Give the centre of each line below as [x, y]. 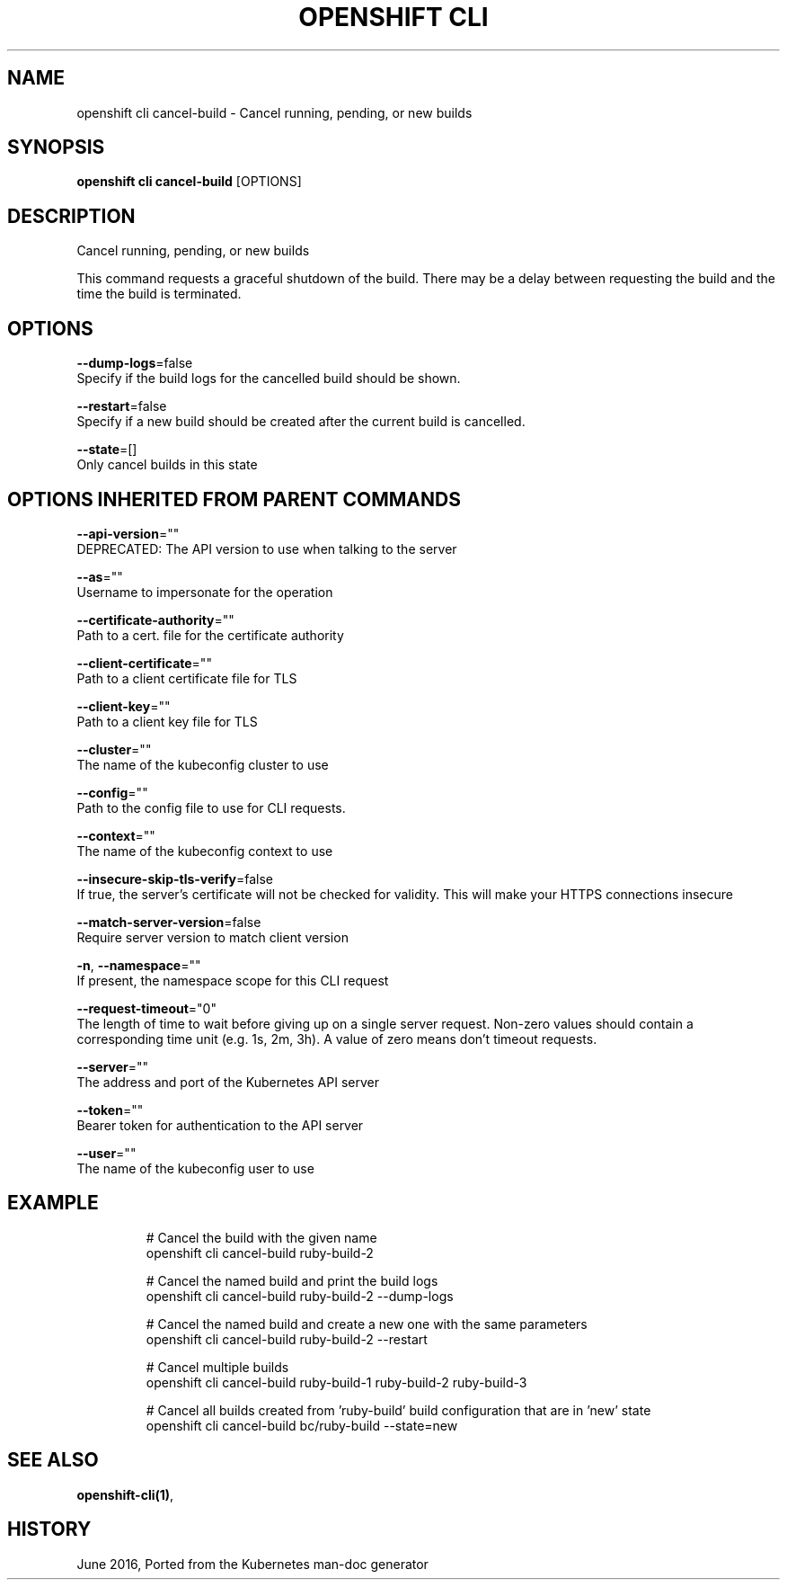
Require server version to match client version [212, 937]
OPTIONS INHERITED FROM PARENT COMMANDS [234, 499]
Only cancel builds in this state [167, 465]
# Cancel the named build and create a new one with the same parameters [367, 1324]
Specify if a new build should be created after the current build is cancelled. [301, 422]
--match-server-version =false [169, 922]
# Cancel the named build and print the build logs [292, 1280]
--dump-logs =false [135, 363]
